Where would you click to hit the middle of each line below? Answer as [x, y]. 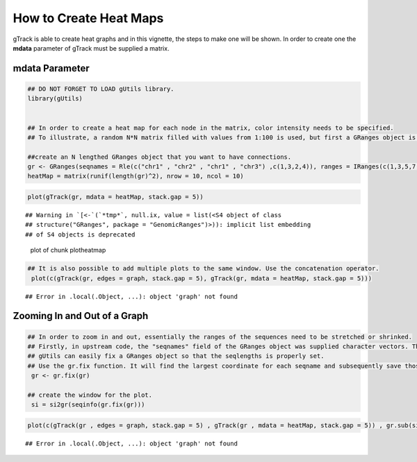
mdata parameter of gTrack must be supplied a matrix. [91, 48]
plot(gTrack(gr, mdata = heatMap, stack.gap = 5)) [116, 197]
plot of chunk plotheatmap [68, 250]
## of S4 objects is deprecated [80, 234]
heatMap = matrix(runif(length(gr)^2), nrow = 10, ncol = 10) [136, 176]
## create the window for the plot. [90, 395]
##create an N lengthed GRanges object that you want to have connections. [160, 157]
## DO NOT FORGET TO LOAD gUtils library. [101, 89]
